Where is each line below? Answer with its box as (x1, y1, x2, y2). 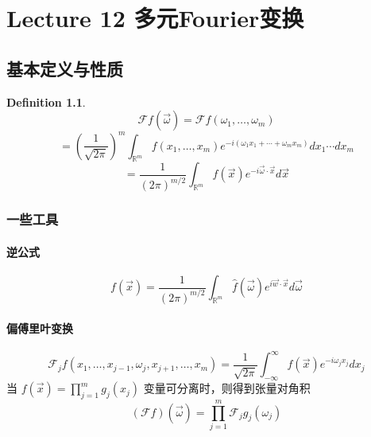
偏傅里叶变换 (6, 319, 73, 336)
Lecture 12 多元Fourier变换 (6, 2, 304, 34)
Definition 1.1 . (6, 93, 86, 110)
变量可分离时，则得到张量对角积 (143, 380, 311, 396)
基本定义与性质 (6, 56, 123, 80)
